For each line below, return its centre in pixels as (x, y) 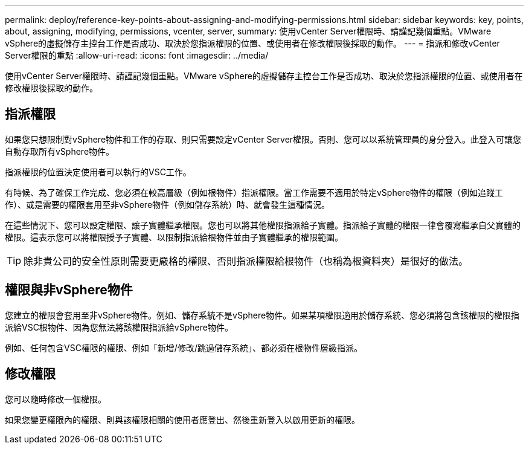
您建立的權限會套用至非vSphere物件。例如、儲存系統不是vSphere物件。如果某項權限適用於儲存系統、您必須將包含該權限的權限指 (262, 315)
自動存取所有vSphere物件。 (60, 151)
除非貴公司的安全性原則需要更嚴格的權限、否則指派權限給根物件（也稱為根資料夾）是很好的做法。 (246, 261)
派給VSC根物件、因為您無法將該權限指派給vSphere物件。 (119, 327)
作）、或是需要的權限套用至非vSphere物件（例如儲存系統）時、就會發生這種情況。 (168, 204)
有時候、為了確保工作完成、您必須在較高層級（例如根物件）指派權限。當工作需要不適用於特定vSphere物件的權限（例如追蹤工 (254, 192)
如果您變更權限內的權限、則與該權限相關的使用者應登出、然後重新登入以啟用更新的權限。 (182, 419)
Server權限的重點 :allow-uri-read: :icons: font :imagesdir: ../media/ (137, 55)
